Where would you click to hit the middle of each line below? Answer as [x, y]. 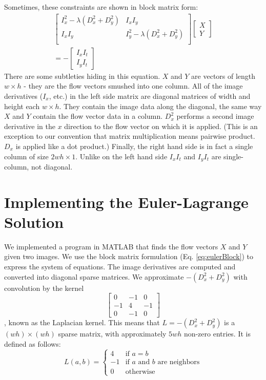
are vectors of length [223, 76]
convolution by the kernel [44, 288]
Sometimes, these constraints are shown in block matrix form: [101, 7]
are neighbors [179, 362]
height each [22, 106]
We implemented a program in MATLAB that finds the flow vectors [111, 246]
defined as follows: [33, 343]
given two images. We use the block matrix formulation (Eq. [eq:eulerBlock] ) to [129, 256]
